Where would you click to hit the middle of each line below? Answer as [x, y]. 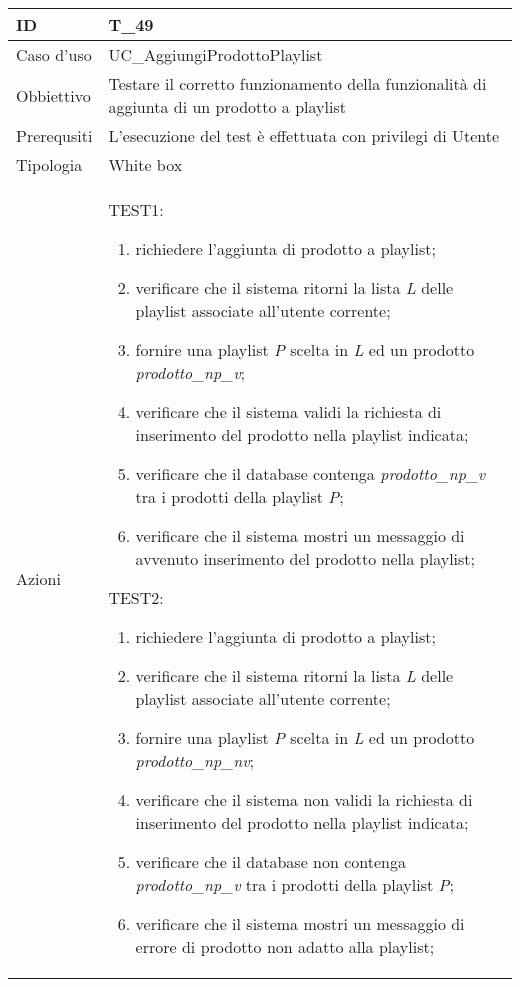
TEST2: [136, 597]
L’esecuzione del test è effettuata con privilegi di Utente [304, 135]
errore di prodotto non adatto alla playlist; [285, 946]
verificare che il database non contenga [270, 861]
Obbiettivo [53, 95]
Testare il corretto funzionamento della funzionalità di [297, 83]
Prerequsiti [54, 135]
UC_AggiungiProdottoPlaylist [215, 54]
